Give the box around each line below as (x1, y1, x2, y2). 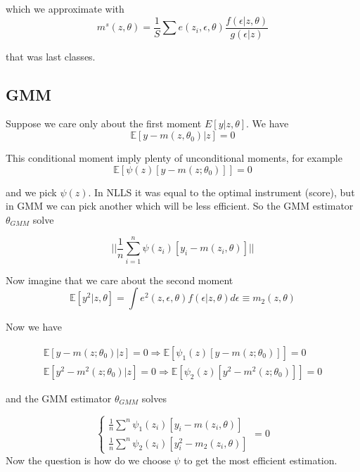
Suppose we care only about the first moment (6, 116, 202, 131)
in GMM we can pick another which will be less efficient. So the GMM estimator (6, 198, 354, 213)
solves (141, 390, 167, 405)
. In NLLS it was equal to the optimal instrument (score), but (88, 184, 355, 199)
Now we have (6, 319, 63, 334)
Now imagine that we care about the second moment (6, 272, 233, 287)
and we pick (6, 184, 57, 199)
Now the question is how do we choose (6, 452, 171, 467)
